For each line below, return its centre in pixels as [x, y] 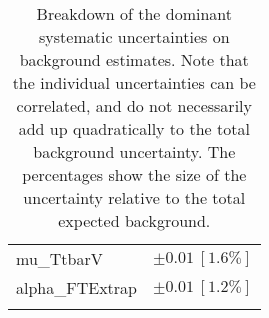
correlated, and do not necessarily [134, 105]
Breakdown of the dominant [134, 13]
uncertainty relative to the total [134, 197]
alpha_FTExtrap [76, 287]
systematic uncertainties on [134, 36]
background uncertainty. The [134, 151]
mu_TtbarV [59, 258]
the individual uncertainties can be [134, 82]
